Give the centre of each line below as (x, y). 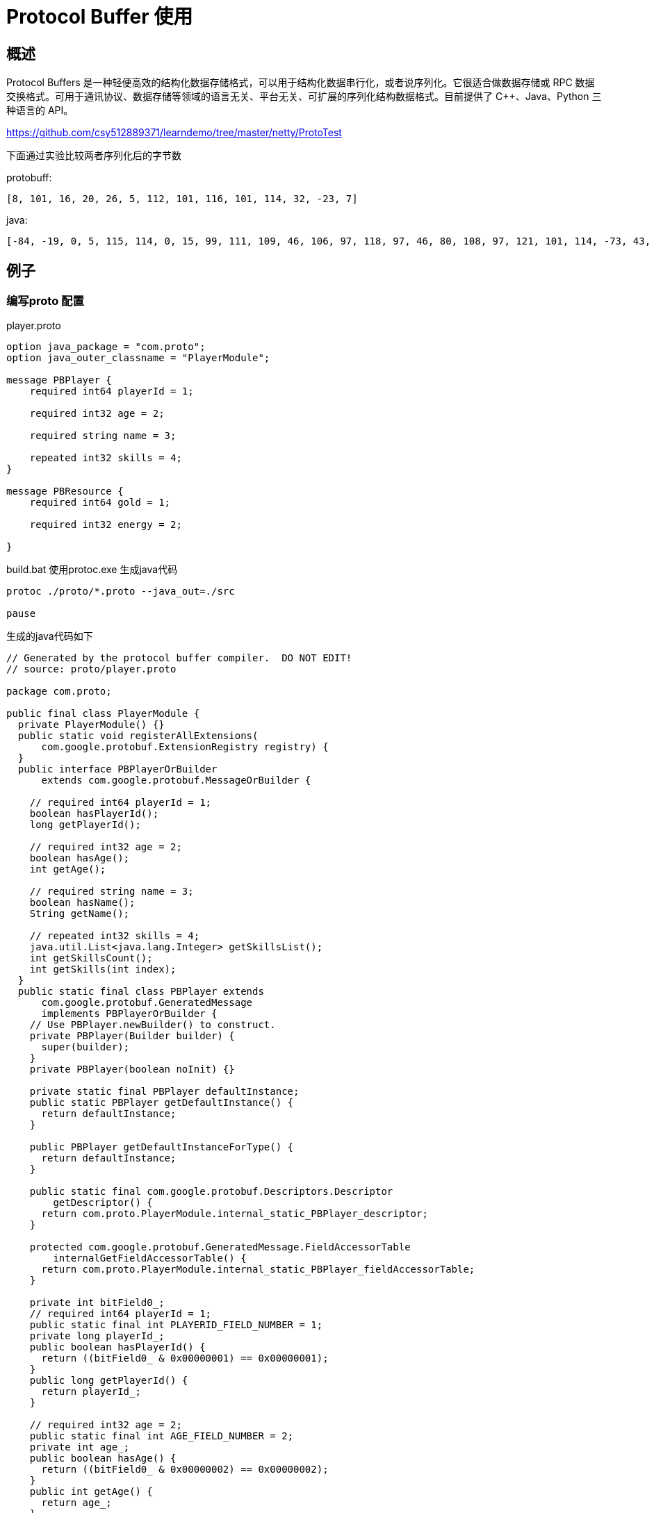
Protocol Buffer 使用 (100, 17)
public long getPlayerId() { (109, 1381)
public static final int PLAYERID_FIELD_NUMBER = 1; (176, 1325)
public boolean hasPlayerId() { (117, 1347)
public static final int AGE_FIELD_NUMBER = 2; (162, 1436)
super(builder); (85, 1047)
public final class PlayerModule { (103, 714)
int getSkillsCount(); (91, 958)
